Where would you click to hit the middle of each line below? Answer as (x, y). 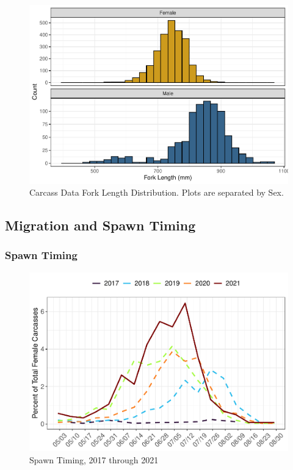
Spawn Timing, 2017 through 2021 (94, 459)
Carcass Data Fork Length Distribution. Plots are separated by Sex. (157, 192)
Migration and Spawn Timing (100, 225)
